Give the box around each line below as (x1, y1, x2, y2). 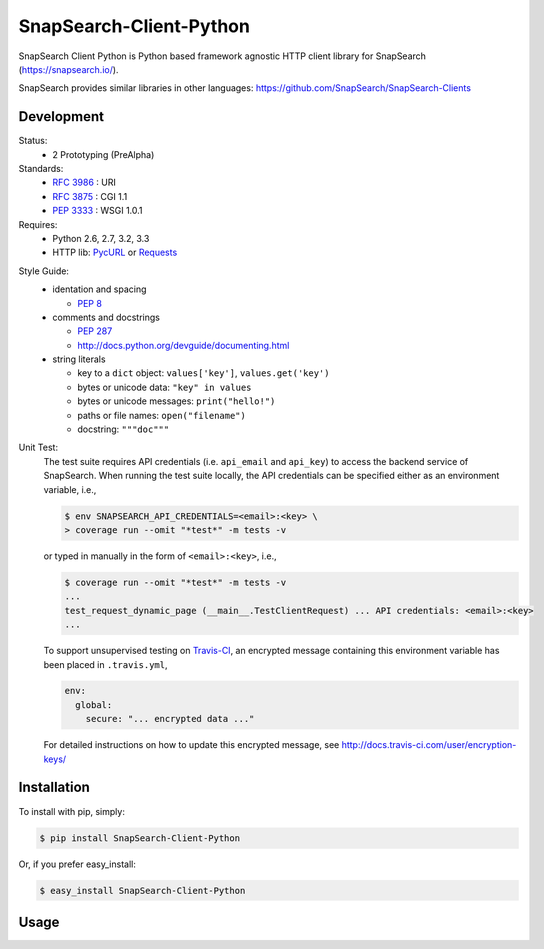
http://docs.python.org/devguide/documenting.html (77, 339, 290, 351)
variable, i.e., (43, 483, 97, 495)
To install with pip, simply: (18, 805, 125, 817)
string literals (52, 353, 106, 365)
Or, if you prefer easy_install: (18, 858, 137, 870)
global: (75, 699, 113, 710)
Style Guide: (18, 265, 70, 277)
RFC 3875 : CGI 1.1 (52, 190, 128, 202)
